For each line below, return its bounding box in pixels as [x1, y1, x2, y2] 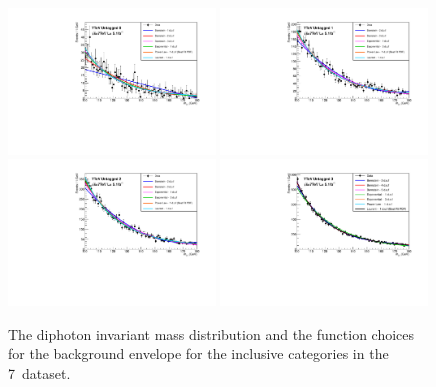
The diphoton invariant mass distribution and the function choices [8, 323, 415, 344]
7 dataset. [8, 363, 71, 383]
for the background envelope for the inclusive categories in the [8, 343, 389, 364]
